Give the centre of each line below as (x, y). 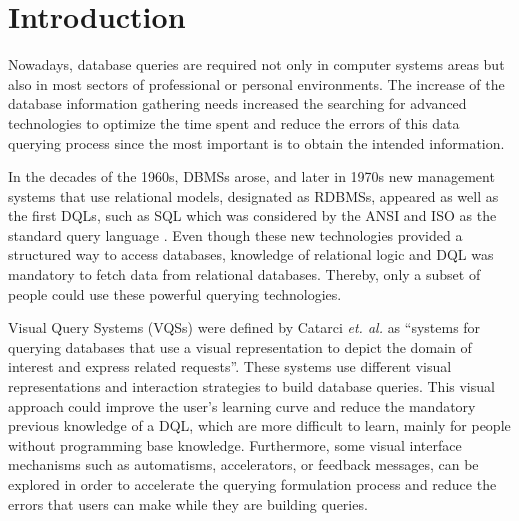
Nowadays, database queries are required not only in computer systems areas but (256, 64)
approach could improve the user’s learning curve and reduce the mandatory (242, 405)
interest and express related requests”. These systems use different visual (230, 366)
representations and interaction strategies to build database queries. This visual (251, 386)
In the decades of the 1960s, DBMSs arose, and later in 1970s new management (251, 176)
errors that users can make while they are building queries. (188, 503)
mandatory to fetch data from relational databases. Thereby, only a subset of (244, 274)
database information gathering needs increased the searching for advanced (237, 103)
